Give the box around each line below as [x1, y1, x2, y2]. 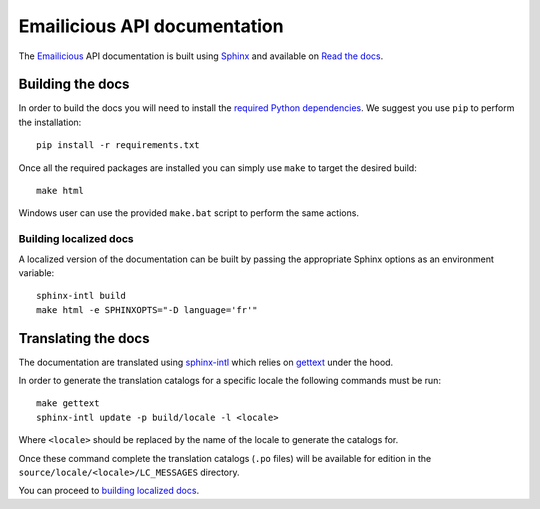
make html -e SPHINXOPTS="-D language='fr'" [36, 304, 259, 315]
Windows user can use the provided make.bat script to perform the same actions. [18, 207, 360, 219]
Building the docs [18, 76, 130, 93]
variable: [18, 266, 55, 279]
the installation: [18, 116, 82, 128]
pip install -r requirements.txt [36, 140, 200, 151]
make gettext [36, 398, 100, 409]
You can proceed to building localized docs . [18, 485, 200, 497]
